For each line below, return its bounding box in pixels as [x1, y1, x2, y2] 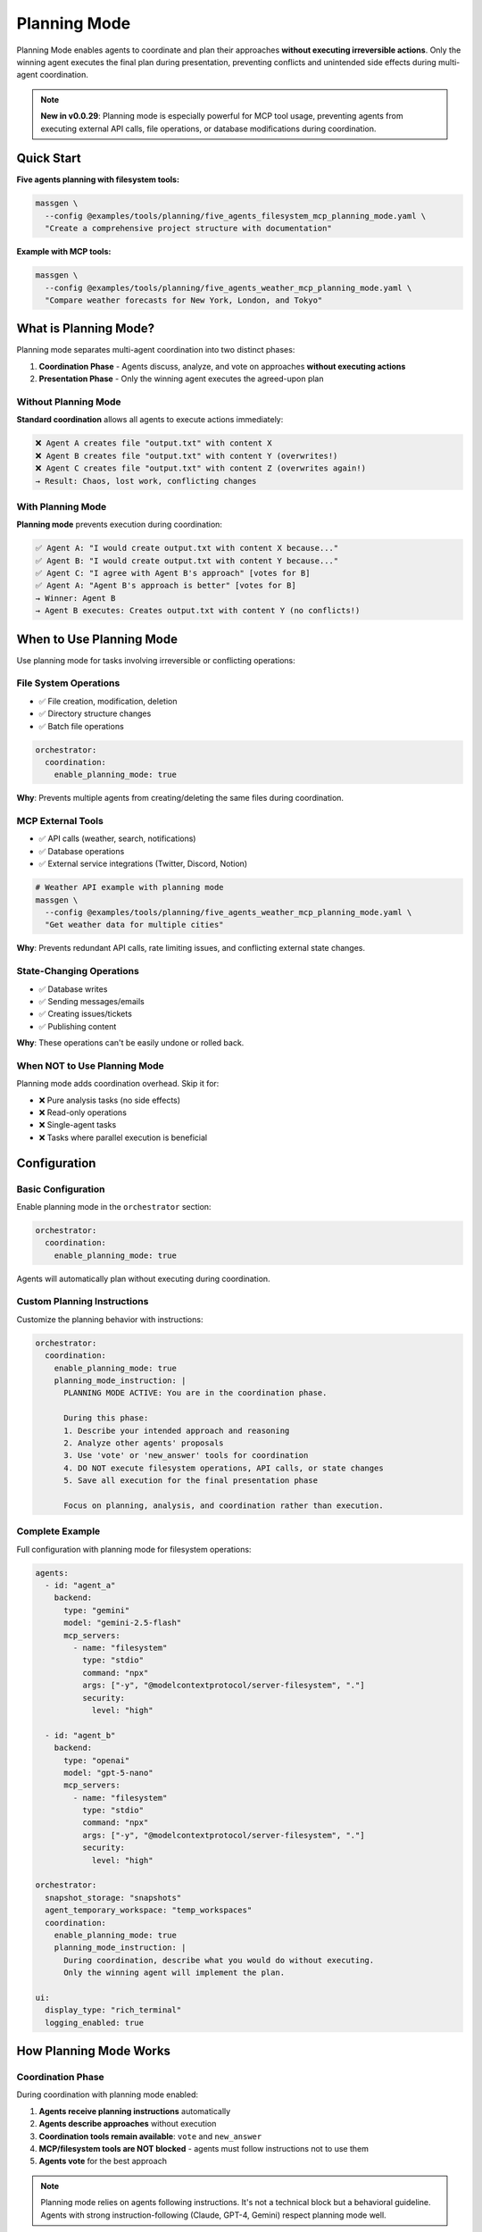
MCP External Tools [16, 815, 104, 828]
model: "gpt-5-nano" [63, 1768, 154, 1778]
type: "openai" [63, 1755, 130, 1765]
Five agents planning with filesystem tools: [16, 174, 180, 185]
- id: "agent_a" [45, 1580, 116, 1591]
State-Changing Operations [16, 965, 140, 978]
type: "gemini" [63, 1605, 130, 1615]
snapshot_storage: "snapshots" [45, 1893, 182, 1903]
